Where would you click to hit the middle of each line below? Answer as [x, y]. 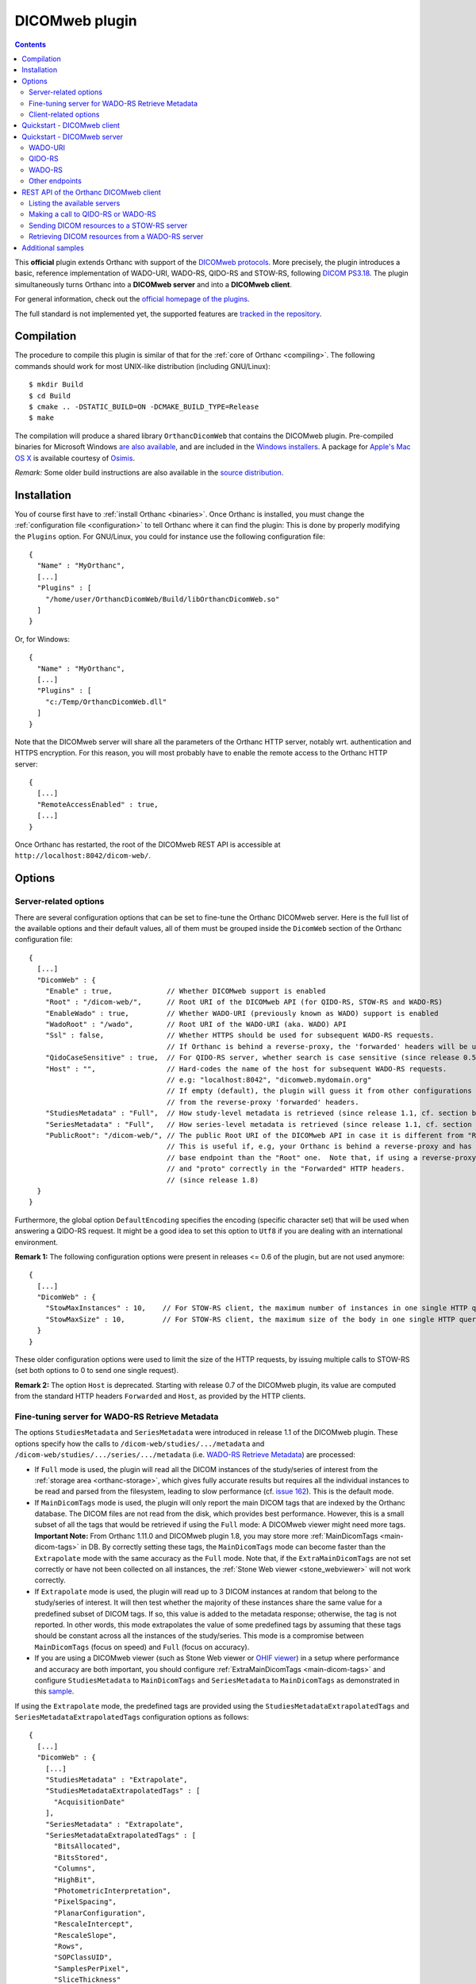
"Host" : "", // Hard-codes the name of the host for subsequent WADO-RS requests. [246, 1069]
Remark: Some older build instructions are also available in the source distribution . [149, 472]
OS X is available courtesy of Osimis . [75, 458]
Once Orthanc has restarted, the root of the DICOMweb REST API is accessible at [148, 844]
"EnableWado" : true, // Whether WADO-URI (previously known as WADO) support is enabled [242, 1013]
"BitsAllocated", [87, 1846]
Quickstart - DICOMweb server [72, 136]
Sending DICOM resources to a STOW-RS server [108, 225]
